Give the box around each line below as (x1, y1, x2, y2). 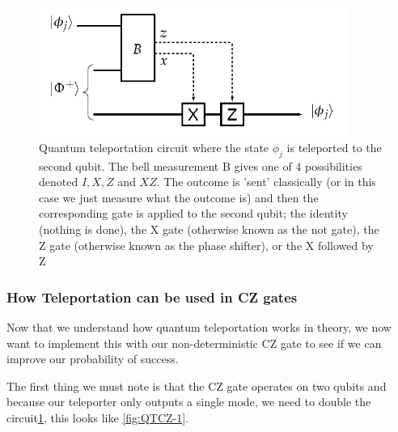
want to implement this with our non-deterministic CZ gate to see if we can (6, 334, 382, 351)
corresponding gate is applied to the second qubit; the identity (39, 205, 348, 222)
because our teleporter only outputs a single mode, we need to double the (6, 393, 371, 410)
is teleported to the (286, 138, 382, 155)
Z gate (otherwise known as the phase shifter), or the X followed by (39, 236, 374, 253)
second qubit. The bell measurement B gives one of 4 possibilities (39, 157, 362, 174)
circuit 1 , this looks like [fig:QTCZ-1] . (6, 409, 189, 426)
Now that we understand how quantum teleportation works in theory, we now (6, 318, 392, 335)
